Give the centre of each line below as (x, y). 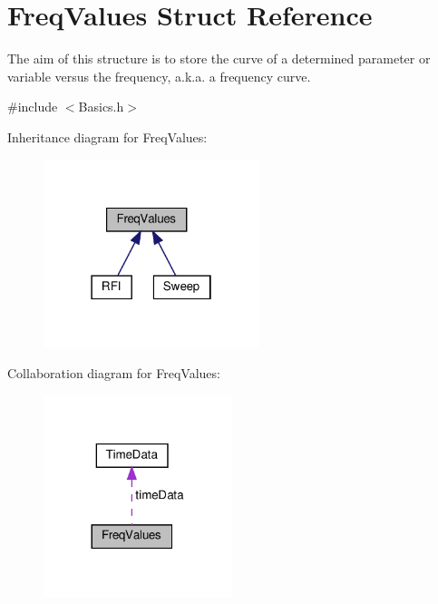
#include (33, 107)
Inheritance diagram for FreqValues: (107, 136)
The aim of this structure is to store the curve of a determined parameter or (219, 58)
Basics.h (101, 107)
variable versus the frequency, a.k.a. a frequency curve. (159, 76)
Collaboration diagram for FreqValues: (114, 372)
